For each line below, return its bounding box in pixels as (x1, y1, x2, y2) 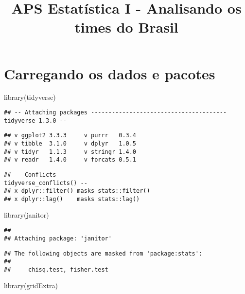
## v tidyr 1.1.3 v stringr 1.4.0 (4, 148, 137, 155)
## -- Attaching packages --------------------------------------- (4, 109, 227, 116)
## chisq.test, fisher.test (4, 266, 108, 273)
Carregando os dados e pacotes (4, 63, 215, 83)
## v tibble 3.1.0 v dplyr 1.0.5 (4, 140, 137, 147)
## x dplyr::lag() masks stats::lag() (4, 196, 140, 202)
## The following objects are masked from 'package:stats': (4, 250, 203, 257)
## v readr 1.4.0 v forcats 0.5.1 (4, 156, 137, 164)
